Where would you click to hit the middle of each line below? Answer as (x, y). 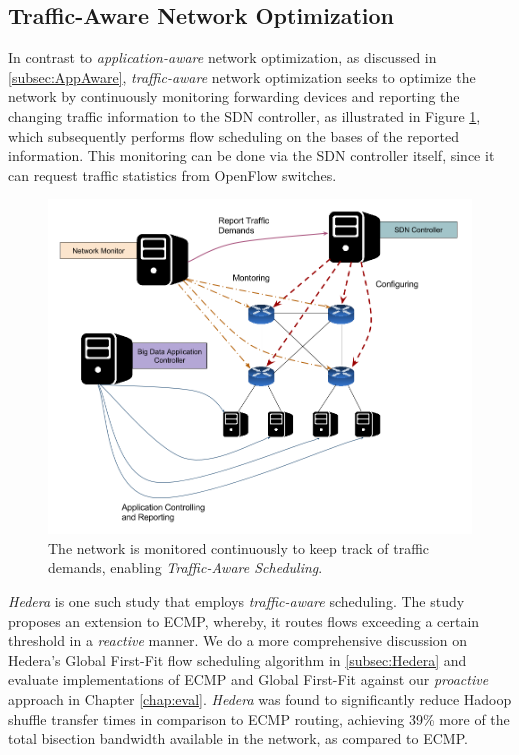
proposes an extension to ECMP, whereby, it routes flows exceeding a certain (244, 620)
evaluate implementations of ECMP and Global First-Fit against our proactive (248, 679)
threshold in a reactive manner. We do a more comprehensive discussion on (238, 640)
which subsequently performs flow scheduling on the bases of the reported (233, 135)
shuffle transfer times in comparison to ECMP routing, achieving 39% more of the (259, 718)
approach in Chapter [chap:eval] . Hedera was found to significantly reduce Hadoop (260, 699)
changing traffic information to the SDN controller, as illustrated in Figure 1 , (244, 115)
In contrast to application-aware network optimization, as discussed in (222, 57)
